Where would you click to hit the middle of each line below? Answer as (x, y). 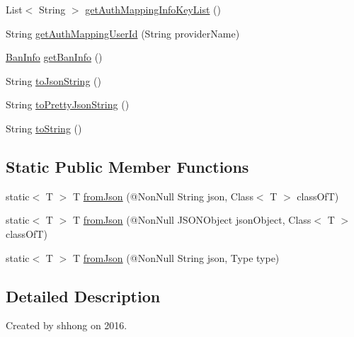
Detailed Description (83, 296)
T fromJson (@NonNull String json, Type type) (176, 257)
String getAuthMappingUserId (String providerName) (123, 33)
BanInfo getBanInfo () (54, 57)
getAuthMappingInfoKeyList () (153, 9)
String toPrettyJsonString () (68, 104)
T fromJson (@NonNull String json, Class (163, 196)
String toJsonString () (53, 80)
